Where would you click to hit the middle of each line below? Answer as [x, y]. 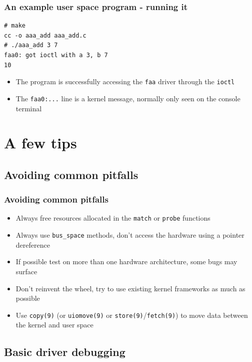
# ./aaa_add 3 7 [31, 45]
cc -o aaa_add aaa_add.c [45, 35]
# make [15, 26]
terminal [29, 108]
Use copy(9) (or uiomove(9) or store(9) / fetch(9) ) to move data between [132, 315]
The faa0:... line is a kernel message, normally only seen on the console [128, 98]
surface [26, 271]
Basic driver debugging [65, 352]
